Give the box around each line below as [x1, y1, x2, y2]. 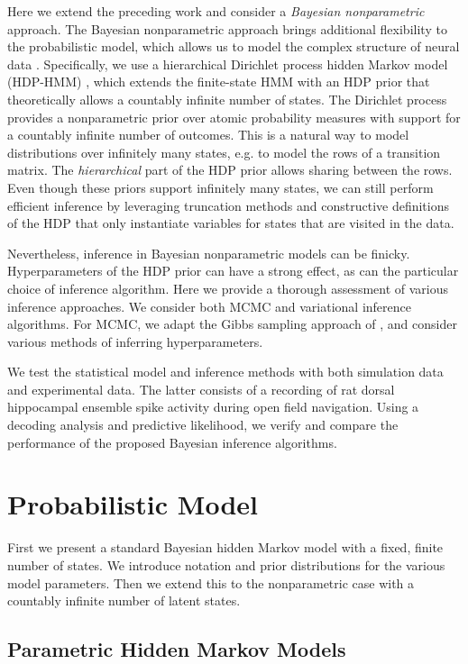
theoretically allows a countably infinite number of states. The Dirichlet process [7, 89, 447, 108]
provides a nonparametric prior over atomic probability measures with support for [7, 107, 461, 126]
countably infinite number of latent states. [7, 591, 241, 610]
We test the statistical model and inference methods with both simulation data [7, 362, 444, 381]
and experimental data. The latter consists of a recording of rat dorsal [7, 379, 395, 398]
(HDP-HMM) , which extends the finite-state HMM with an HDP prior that [7, 72, 430, 91]
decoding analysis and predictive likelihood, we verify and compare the [7, 415, 399, 434]
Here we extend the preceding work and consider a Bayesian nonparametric [7, 2, 425, 20]
